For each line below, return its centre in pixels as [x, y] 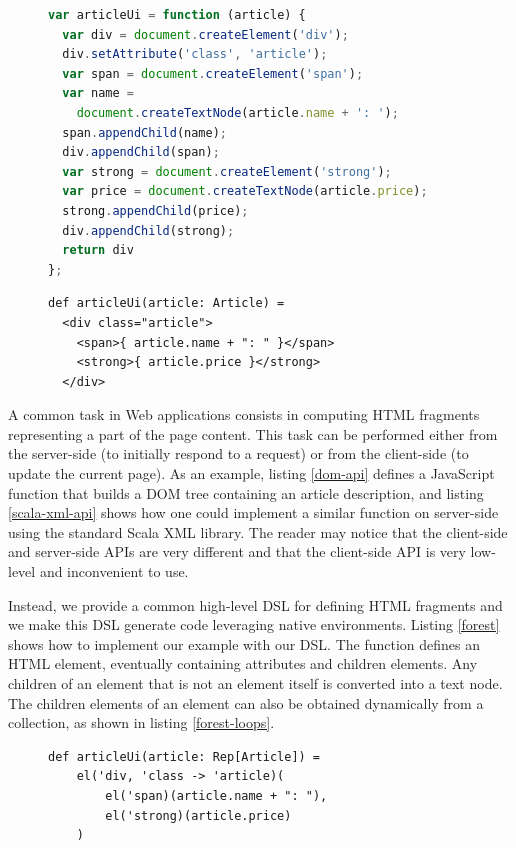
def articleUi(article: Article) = [166, 303]
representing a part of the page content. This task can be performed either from [253, 433]
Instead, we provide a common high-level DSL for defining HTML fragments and [255, 604]
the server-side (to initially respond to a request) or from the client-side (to [238, 453]
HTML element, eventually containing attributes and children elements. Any [243, 663]
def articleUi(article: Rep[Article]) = [184, 756]
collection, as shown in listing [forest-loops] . [141, 722]
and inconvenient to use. [114, 571]
